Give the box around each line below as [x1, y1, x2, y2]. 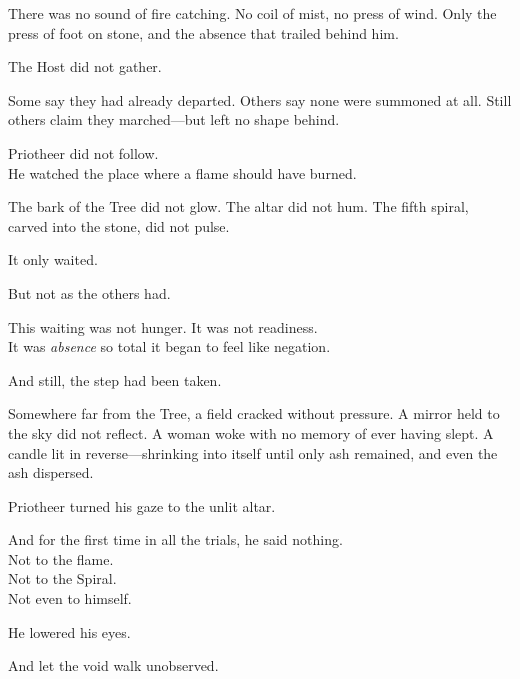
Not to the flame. [8, 548, 114, 569]
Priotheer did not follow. [8, 142, 159, 163]
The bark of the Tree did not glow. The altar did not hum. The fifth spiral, [8, 196, 469, 217]
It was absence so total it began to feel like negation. [8, 336, 331, 357]
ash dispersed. [8, 462, 94, 483]
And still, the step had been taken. [8, 369, 222, 390]
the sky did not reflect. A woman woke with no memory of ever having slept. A [8, 422, 494, 443]
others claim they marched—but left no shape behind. [8, 109, 340, 130]
